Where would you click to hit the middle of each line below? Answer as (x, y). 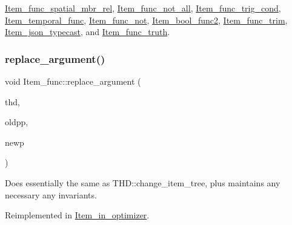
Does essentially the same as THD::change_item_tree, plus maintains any (143, 182)
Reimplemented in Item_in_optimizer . (77, 215)
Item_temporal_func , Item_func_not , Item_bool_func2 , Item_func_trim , (146, 20)
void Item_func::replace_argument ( (73, 81)
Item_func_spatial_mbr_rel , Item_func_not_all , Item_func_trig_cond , (143, 8)
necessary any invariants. (51, 194)
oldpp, (17, 122)
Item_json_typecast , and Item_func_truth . (88, 32)
